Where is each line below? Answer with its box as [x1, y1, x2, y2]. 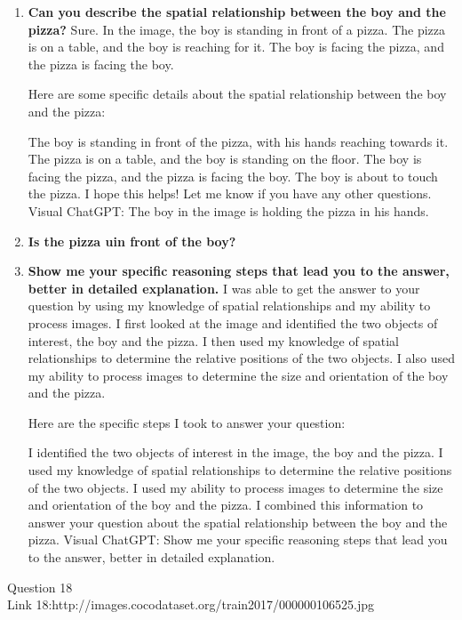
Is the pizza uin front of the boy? [28, 231, 236, 250]
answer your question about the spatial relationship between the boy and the [28, 512, 448, 531]
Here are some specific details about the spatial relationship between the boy [28, 85, 447, 103]
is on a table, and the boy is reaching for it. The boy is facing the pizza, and [28, 37, 444, 56]
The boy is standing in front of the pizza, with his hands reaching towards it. [28, 132, 449, 150]
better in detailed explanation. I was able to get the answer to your [28, 278, 420, 297]
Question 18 [7, 577, 73, 596]
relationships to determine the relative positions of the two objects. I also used [28, 349, 455, 367]
